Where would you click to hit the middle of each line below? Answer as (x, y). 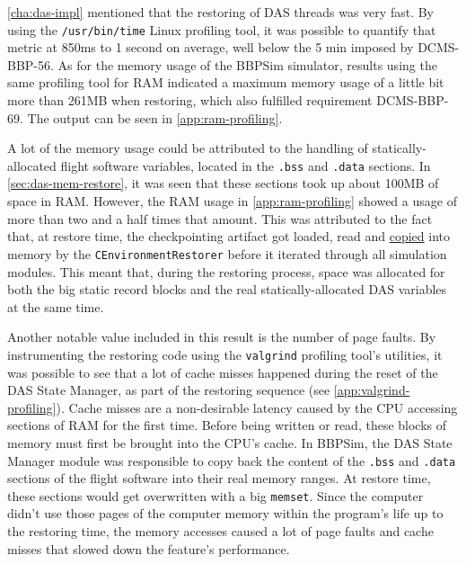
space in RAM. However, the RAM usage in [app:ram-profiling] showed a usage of (232, 201)
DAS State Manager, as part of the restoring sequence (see (169, 390)
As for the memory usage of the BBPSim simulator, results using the (247, 64)
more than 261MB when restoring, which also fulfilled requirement (190, 100)
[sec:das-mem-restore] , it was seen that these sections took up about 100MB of (223, 183)
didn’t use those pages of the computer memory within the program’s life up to (225, 513)
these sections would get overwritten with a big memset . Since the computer (215, 495)
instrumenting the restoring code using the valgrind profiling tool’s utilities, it (225, 354)
